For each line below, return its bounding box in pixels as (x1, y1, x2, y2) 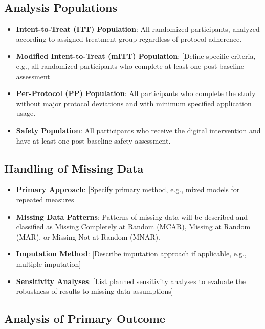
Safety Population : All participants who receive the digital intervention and (16, 125, 261, 135)
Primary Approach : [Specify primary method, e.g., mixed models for (16, 184, 240, 195)
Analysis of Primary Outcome (4, 311, 165, 326)
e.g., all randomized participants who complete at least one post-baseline (16, 60, 245, 71)
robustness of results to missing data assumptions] (16, 286, 173, 296)
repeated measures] (16, 194, 76, 204)
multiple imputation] (16, 258, 81, 269)
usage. (16, 108, 36, 119)
